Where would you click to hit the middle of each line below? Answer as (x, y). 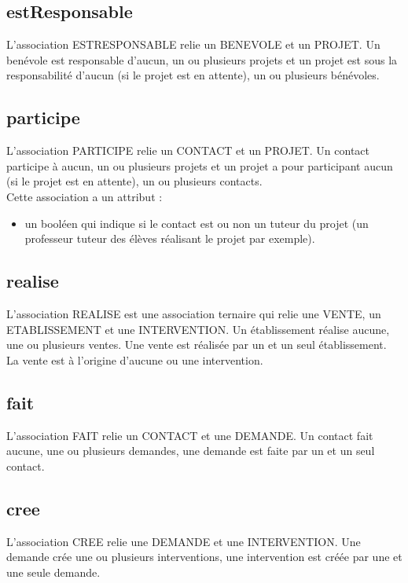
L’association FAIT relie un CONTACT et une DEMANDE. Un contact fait (190, 435)
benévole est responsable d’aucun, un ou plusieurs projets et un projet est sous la (202, 59)
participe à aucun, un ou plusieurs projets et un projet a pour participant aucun (200, 165)
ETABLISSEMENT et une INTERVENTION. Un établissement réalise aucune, (198, 329)
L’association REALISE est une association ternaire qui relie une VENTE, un (194, 313)
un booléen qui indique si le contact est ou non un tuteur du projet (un (197, 223)
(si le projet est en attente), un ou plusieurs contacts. (134, 181)
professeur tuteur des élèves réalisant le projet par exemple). (170, 238)
